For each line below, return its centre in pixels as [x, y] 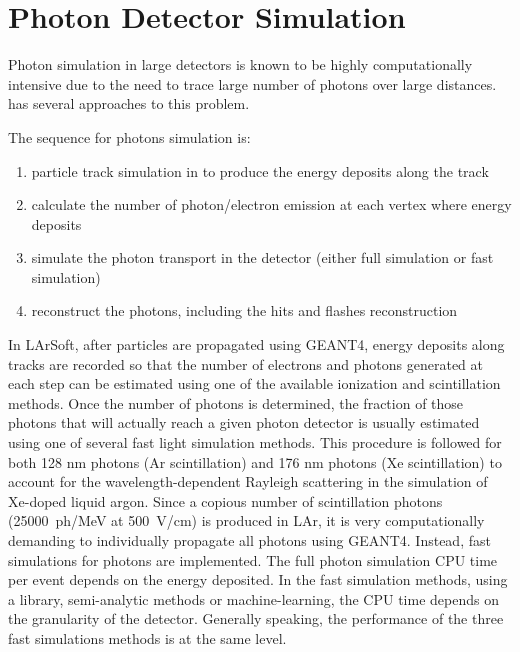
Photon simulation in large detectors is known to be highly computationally [240, 64]
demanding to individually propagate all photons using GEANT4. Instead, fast [249, 540]
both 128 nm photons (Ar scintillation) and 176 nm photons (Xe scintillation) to [255, 461]
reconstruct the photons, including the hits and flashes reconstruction [244, 310]
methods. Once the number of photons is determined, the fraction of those [236, 402]
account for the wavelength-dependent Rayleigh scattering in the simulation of [248, 481]
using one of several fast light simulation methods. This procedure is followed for [255, 442]
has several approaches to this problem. [129, 103]
